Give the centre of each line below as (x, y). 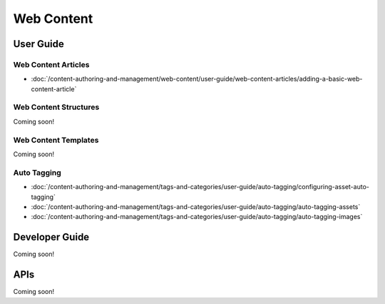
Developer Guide (51, 237)
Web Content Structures (56, 107)
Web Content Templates (56, 140)
